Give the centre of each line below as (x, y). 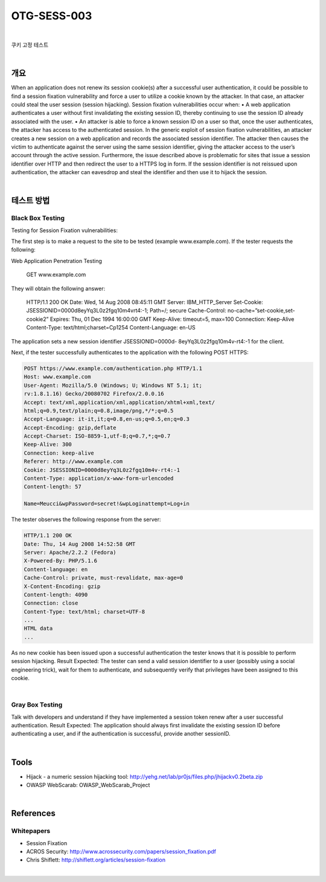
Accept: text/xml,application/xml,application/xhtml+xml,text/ (120, 402)
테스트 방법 (30, 200)
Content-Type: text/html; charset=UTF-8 (84, 611)
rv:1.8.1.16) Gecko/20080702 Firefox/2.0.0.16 (94, 394)
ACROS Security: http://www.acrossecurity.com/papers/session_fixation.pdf (121, 851)
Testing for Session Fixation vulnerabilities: (64, 230)
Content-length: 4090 (56, 595)
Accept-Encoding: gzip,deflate (70, 427)
